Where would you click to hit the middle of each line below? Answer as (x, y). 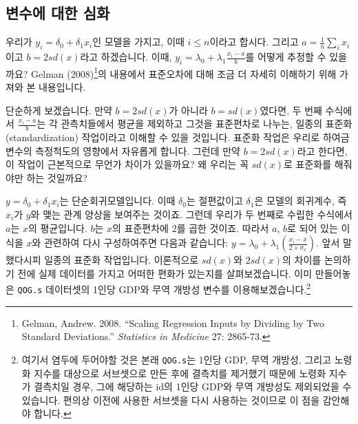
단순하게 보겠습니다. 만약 (59, 110)
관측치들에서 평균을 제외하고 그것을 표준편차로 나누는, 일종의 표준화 (207, 124)
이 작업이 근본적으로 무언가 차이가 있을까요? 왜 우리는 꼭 (127, 164)
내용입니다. (62, 87)
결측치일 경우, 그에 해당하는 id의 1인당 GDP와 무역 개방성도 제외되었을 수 (193, 386)
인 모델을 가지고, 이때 (138, 42)
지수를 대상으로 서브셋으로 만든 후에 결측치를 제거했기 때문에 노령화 (180, 373)
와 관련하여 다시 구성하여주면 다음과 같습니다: (130, 243)
